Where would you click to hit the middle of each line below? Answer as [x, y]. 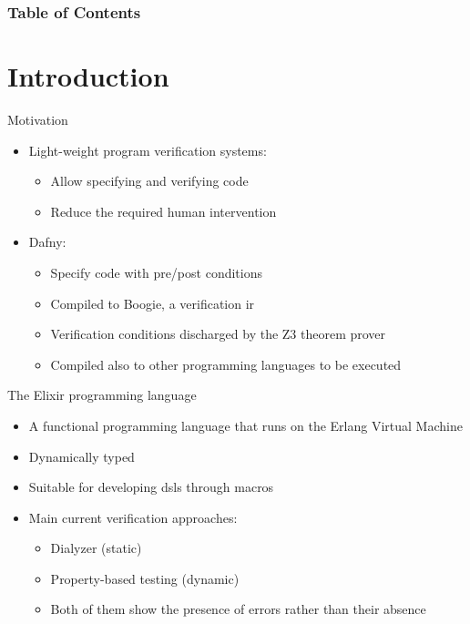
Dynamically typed [82, 456]
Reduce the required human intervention [163, 211]
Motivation [38, 119]
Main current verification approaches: [133, 517]
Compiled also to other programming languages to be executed [226, 364]
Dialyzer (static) [96, 548]
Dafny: [47, 242]
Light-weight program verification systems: [148, 150]
